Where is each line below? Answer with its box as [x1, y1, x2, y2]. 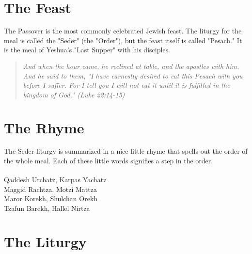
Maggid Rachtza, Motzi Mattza [4, 184, 97, 194]
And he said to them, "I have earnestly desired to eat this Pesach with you [23, 70, 243, 80]
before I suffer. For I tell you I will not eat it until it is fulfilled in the [23, 80, 230, 90]
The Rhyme [4, 118, 84, 138]
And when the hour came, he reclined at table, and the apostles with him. [23, 61, 239, 71]
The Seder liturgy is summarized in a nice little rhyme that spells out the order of [4, 146, 248, 156]
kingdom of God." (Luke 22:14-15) [23, 89, 125, 99]
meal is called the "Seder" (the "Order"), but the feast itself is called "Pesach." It [4, 35, 242, 45]
